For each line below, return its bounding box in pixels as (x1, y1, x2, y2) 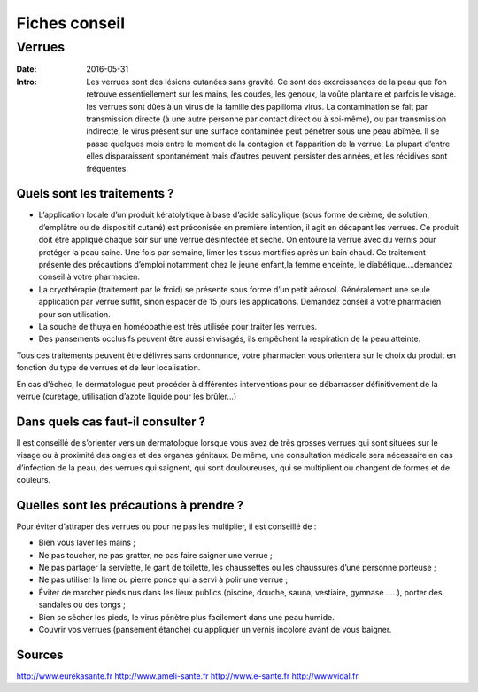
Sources (16, 647, 64, 662)
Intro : (16, 76, 37, 87)
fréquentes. (86, 163, 128, 174)
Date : (16, 64, 37, 74)
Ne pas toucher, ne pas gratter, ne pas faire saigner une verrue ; (38, 549, 274, 560)
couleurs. (16, 474, 51, 485)
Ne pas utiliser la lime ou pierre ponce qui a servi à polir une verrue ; (38, 574, 289, 585)
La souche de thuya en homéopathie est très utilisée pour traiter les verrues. (38, 321, 318, 331)
